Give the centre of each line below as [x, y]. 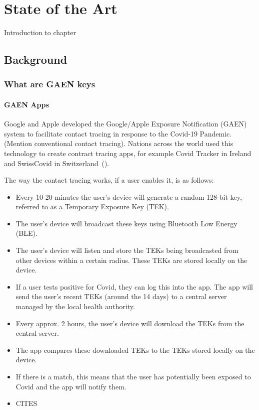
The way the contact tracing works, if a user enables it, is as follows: [109, 180]
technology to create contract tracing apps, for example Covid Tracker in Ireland [128, 153]
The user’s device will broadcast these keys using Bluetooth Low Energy [126, 223]
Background [36, 59]
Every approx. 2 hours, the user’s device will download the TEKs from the [130, 323]
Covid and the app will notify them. [71, 386]
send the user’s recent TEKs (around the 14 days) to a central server [121, 296]
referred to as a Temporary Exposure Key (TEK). [92, 207]
